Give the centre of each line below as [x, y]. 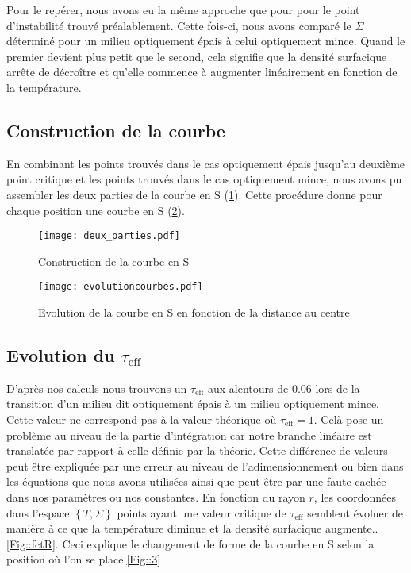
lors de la [338, 388]
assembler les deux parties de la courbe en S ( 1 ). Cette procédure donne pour [194, 194]
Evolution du [61, 355]
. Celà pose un [349, 419]
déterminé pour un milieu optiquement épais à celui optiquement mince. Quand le [206, 41]
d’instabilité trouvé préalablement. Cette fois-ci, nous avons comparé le [179, 25]
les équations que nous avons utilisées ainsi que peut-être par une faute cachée [196, 481]
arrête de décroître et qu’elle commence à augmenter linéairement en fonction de [202, 72]
